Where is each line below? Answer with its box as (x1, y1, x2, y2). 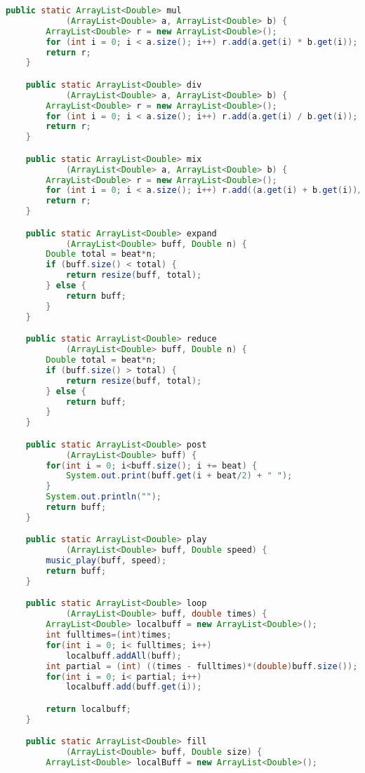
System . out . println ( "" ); (46, 492, 162, 502)
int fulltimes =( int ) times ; (46, 630, 172, 640)
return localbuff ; (46, 704, 131, 714)
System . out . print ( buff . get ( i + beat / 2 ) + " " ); (65, 471, 293, 481)
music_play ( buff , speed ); (46, 556, 167, 566)
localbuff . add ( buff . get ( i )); (65, 682, 202, 692)
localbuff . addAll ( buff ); (65, 650, 182, 661)
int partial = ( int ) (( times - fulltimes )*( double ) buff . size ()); (46, 661, 358, 671)
